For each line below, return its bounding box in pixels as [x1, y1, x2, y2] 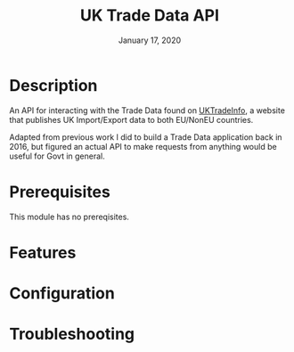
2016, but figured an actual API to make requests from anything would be [9, 141, 278, 151]
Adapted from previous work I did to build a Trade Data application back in [9, 131, 282, 143]
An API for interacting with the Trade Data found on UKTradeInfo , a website [9, 104, 285, 116]
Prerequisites [9, 182, 111, 201]
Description [9, 75, 98, 95]
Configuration [9, 283, 116, 303]
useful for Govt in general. [9, 151, 105, 161]
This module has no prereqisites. [9, 211, 129, 222]
